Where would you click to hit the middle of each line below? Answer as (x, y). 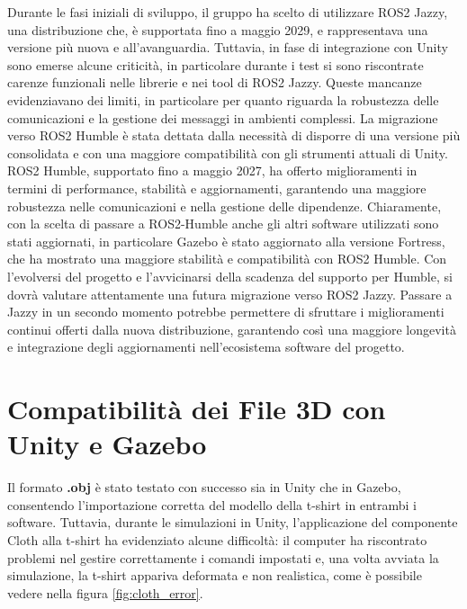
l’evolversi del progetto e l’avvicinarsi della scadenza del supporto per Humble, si (230, 276)
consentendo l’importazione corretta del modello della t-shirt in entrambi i (212, 504)
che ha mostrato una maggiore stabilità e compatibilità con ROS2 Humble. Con (227, 259)
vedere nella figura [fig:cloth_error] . (105, 592)
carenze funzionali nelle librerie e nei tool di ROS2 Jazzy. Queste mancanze (215, 82)
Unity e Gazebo (107, 444)
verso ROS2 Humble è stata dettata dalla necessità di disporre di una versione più (234, 135)
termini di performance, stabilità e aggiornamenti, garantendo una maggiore (217, 188)
